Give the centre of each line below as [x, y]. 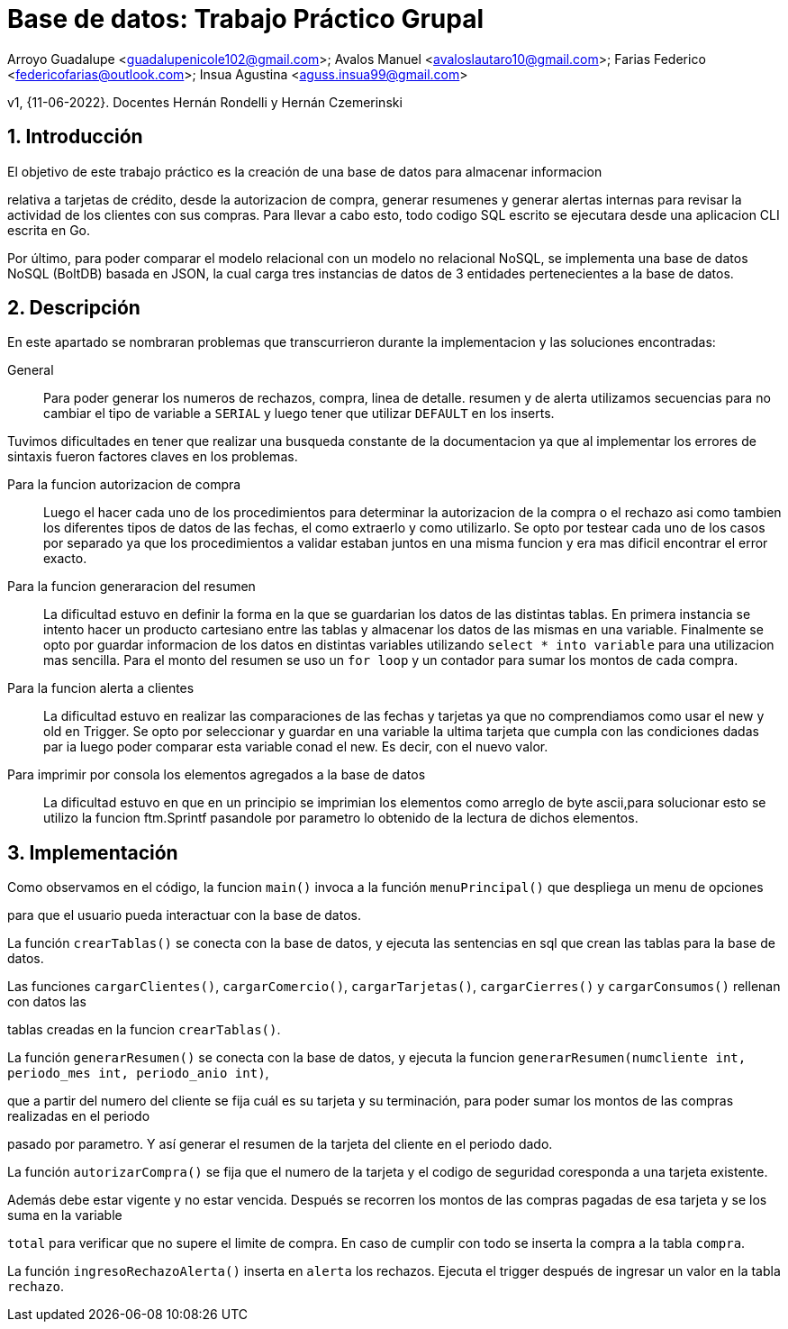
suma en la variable [65, 1215]
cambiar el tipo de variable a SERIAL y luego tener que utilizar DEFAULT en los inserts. [299, 414]
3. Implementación [93, 852]
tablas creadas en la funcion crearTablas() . [144, 1030]
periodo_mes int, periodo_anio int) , [138, 1073]
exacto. [65, 559]
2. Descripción [74, 308]
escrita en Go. [49, 230]
